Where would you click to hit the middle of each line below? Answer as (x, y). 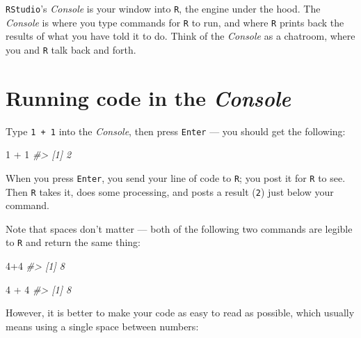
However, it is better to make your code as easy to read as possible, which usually (180, 313)
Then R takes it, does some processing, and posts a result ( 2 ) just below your (170, 191)
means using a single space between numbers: (102, 326)
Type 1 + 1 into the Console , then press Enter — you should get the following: (176, 131)
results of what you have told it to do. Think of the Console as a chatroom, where (180, 36)
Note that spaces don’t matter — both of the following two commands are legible (179, 228)
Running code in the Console (149, 98)
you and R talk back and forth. (71, 49)
